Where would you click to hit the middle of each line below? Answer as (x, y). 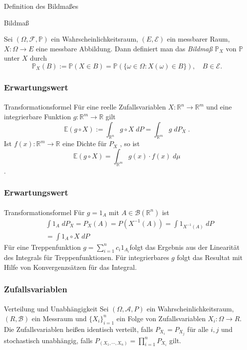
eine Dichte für (84, 143)
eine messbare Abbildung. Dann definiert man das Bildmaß (124, 48)
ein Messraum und (59, 318)
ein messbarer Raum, (198, 39)
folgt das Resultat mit (210, 257)
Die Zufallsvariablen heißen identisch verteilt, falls (79, 329)
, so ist (130, 143)
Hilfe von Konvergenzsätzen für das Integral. (71, 267)
